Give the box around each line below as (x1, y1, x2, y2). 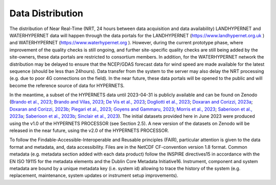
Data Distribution (9, 8, 84, 19)
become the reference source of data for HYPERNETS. (9, 82, 125, 89)
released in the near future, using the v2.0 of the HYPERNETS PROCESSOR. (9, 127, 169, 134)
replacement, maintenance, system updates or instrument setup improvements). (9, 172, 178, 178)
